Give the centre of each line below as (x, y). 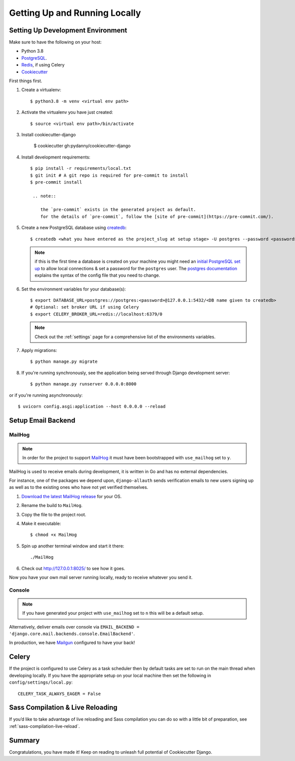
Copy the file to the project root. (54, 514)
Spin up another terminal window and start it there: (73, 546)
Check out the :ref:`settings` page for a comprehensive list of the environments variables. (125, 337)
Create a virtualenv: (41, 90)
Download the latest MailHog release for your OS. (72, 496)
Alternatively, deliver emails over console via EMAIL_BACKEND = (74, 627)
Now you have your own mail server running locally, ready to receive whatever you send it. (101, 577)
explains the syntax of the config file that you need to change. (97, 275)
